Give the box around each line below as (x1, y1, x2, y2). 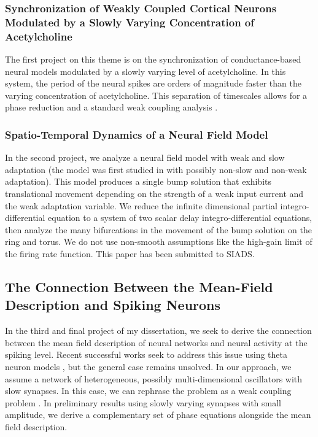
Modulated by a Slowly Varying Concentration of (5, 14, 255, 29)
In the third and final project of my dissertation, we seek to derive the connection (5, 324, 312, 337)
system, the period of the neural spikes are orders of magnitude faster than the (5, 77, 301, 90)
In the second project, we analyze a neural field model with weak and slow (5, 151, 285, 164)
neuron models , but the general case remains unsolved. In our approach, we (5, 360, 292, 373)
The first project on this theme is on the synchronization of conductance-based (5, 53, 301, 66)
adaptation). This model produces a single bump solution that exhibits (5, 175, 272, 188)
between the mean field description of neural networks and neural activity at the (5, 336, 308, 349)
